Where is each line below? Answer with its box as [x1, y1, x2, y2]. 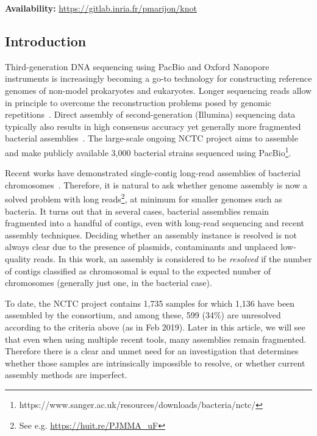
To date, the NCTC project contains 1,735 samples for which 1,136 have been [5, 296, 295, 309]
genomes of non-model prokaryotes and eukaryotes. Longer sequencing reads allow [5, 84, 312, 96]
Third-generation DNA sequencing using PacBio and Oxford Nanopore [5, 60, 269, 73]
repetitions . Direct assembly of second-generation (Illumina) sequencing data [5, 108, 296, 121]
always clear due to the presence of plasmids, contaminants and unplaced [5, 240, 278, 253]
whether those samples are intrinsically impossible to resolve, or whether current [5, 356, 305, 369]
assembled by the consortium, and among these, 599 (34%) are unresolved [5, 309, 281, 321]
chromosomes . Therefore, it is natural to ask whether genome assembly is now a [5, 178, 308, 191]
